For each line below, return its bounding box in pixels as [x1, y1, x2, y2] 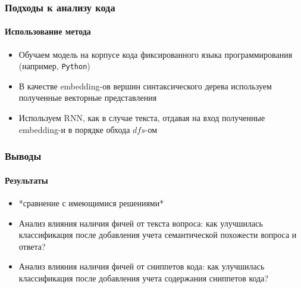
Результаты [5, 174, 48, 186]
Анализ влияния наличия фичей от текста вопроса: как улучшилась [18, 216, 263, 229]
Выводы [5, 148, 42, 163]
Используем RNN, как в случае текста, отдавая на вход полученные [18, 112, 265, 124]
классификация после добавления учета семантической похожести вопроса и [18, 228, 297, 241]
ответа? [18, 240, 46, 252]
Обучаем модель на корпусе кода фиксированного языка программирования [18, 48, 293, 60]
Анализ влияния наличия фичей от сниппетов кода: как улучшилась [18, 260, 265, 272]
